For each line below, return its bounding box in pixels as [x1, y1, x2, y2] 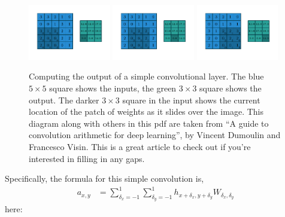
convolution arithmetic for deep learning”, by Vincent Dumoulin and [29, 129, 281, 141]
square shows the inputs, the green [49, 81, 177, 94]
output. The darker [29, 93, 99, 106]
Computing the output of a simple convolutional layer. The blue [29, 70, 264, 82]
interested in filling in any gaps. [29, 152, 145, 164]
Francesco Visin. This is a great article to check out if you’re [29, 140, 251, 152]
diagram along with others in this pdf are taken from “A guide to [29, 117, 269, 129]
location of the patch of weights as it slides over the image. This [29, 105, 263, 118]
